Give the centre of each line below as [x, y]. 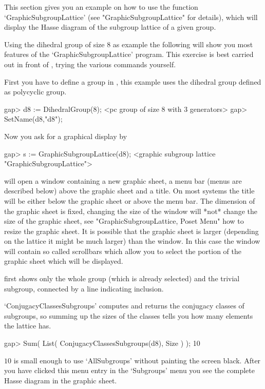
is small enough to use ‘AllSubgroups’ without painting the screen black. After [137, 360]
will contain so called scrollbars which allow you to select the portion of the [123, 251]
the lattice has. [28, 326]
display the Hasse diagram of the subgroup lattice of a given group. [110, 27]
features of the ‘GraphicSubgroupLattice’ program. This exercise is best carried [129, 54]
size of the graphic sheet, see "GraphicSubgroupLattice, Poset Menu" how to [124, 221]
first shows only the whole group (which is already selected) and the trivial [122, 278]
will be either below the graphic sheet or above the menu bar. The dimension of [130, 200]
